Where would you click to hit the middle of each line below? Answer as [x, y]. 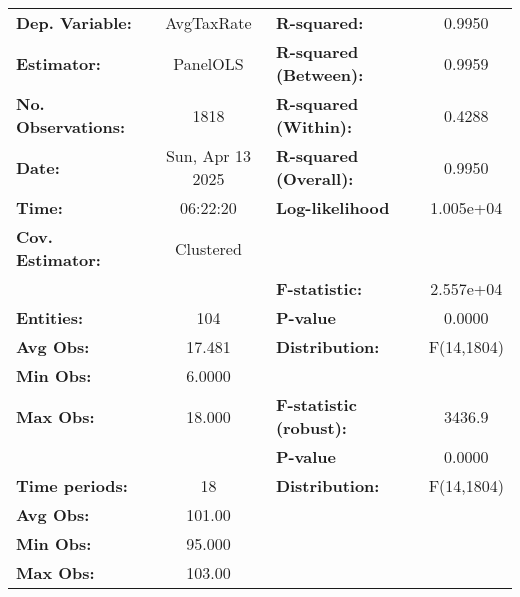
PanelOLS [208, 63]
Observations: [71, 126]
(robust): [311, 427]
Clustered [208, 248]
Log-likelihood [332, 207]
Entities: [50, 317]
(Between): [319, 74]
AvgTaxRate [208, 22]
